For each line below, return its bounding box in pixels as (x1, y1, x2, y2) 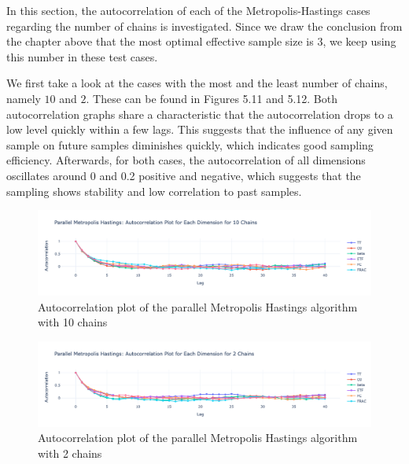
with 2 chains (38, 444, 102, 461)
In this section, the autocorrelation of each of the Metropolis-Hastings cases (6, 2, 370, 18)
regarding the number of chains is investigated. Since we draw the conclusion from (6, 17, 403, 34)
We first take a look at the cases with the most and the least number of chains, (6, 75, 388, 91)
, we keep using (322, 33, 396, 50)
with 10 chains (38, 314, 108, 330)
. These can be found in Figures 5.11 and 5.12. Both (86, 90, 337, 106)
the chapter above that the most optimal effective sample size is (6, 33, 314, 50)
